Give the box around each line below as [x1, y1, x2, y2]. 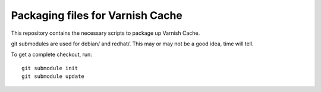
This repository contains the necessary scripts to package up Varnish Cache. [11, 29, 200, 37]
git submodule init [21, 65, 78, 71]
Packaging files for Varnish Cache [11, 9, 182, 22]
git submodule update [21, 73, 84, 80]
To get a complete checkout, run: [11, 51, 92, 58]
